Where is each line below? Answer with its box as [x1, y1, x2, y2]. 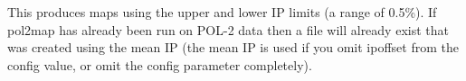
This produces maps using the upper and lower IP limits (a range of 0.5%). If [7, 3, 437, 21]
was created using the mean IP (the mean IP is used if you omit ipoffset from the [7, 38, 459, 57]
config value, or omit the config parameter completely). [7, 55, 312, 74]
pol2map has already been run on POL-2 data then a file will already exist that [7, 20, 449, 39]
